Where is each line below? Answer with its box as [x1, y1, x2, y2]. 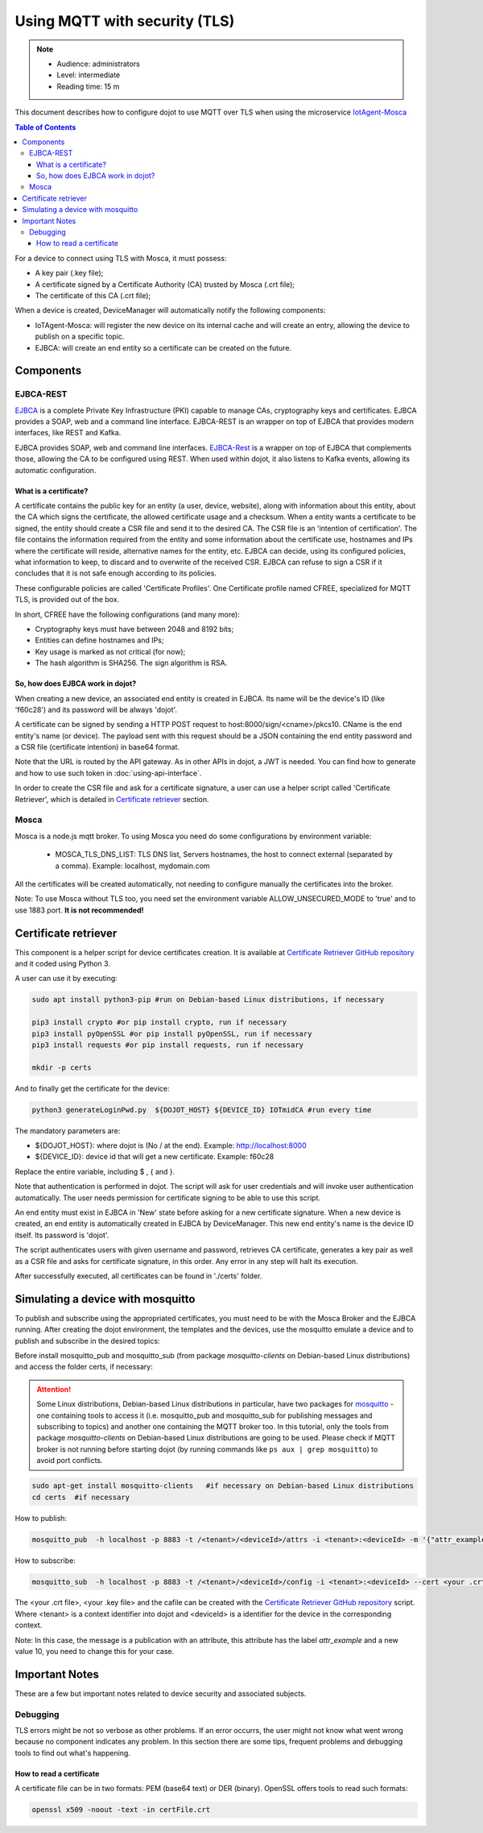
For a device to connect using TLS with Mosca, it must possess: [14, 253, 227, 263]
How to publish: [14, 1513, 68, 1523]
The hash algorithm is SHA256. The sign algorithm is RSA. [35, 658, 228, 668]
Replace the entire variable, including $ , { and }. [14, 1166, 175, 1176]
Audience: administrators [56, 59, 140, 69]
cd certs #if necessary [31, 1492, 130, 1502]
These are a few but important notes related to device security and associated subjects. [14, 1689, 307, 1698]
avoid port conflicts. [36, 1456, 104, 1465]
